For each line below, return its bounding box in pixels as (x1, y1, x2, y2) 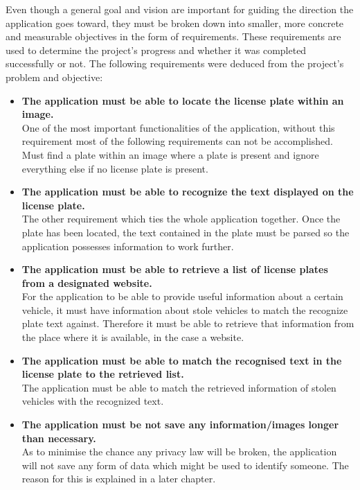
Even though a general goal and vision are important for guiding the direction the (6, 2, 354, 16)
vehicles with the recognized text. (21, 394, 164, 408)
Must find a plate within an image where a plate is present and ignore (21, 147, 319, 161)
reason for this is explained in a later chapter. (21, 471, 216, 486)
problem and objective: (6, 69, 103, 84)
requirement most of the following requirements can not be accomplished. (21, 134, 333, 148)
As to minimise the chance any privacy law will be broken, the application (21, 444, 337, 459)
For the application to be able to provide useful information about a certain (21, 289, 343, 304)
